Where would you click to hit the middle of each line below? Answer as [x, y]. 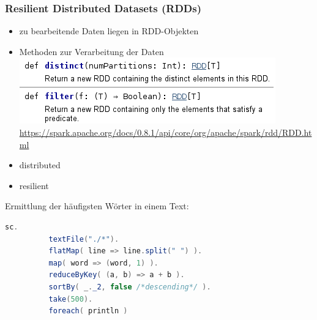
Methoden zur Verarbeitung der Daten [91, 51]
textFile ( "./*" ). [84, 239]
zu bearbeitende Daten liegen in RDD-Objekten [109, 31]
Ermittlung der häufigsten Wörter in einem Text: [97, 206]
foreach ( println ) [88, 311]
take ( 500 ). [71, 299]
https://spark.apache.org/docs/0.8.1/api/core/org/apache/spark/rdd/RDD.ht [166, 132]
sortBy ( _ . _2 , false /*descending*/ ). [130, 287]
